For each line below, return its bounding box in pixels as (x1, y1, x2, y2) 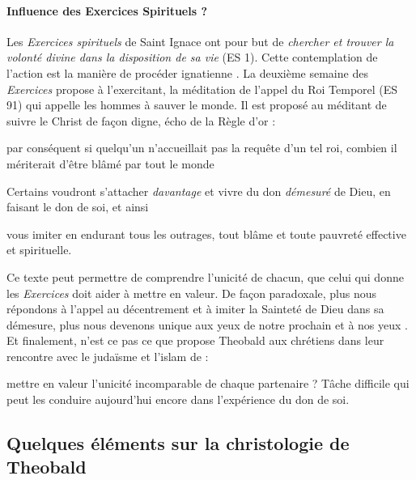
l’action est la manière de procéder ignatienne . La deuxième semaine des (6, 64, 368, 81)
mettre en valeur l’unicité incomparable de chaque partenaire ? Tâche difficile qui (6, 375, 410, 392)
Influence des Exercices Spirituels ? (6, 2, 207, 19)
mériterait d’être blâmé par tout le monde (6, 155, 214, 172)
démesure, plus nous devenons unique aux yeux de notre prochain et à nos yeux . (6, 316, 408, 333)
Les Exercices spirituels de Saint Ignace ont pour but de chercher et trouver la (6, 32, 394, 49)
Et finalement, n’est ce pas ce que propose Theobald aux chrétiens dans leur (6, 332, 384, 349)
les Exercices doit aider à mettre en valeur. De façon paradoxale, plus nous (6, 284, 377, 301)
